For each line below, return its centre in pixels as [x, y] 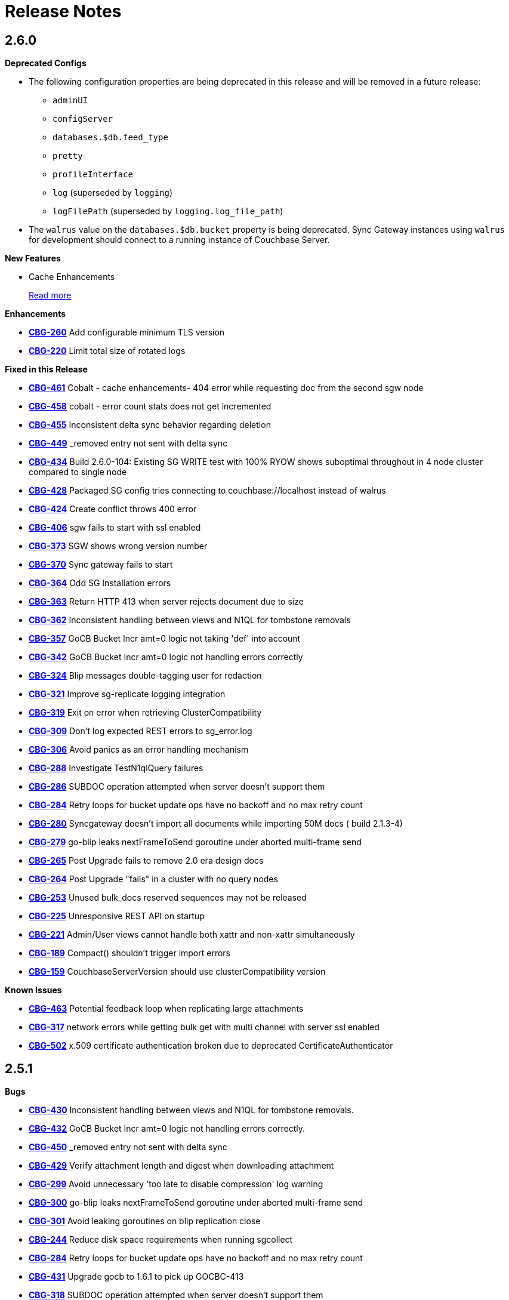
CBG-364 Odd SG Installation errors [100, 583]
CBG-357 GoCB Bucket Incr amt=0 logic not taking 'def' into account [165, 639]
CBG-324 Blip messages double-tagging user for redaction [145, 676]
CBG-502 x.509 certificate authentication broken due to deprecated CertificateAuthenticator [211, 1046]
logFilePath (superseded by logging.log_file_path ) [168, 211]
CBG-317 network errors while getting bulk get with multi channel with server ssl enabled [204, 1027]
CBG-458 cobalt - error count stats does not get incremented [150, 406]
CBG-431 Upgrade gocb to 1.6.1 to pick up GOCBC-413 [136, 1277]
